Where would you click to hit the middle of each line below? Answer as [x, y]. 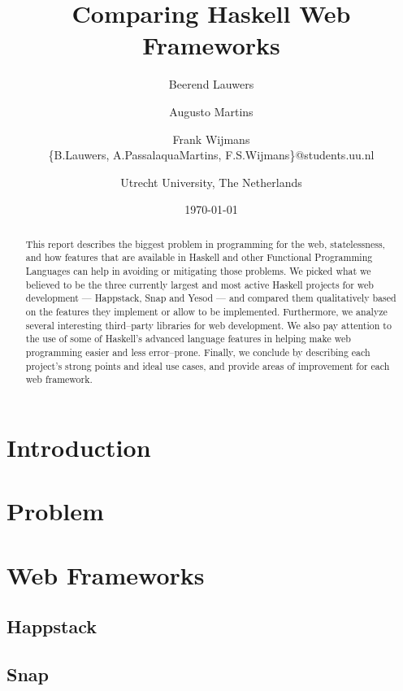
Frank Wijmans [211, 139]
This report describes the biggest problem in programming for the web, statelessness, [205, 243]
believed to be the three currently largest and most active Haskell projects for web [199, 284]
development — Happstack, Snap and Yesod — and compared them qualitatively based [211, 298]
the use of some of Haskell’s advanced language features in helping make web [188, 339]
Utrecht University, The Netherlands [211, 182]
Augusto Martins [211, 111]
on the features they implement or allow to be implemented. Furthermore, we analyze [206, 311]
